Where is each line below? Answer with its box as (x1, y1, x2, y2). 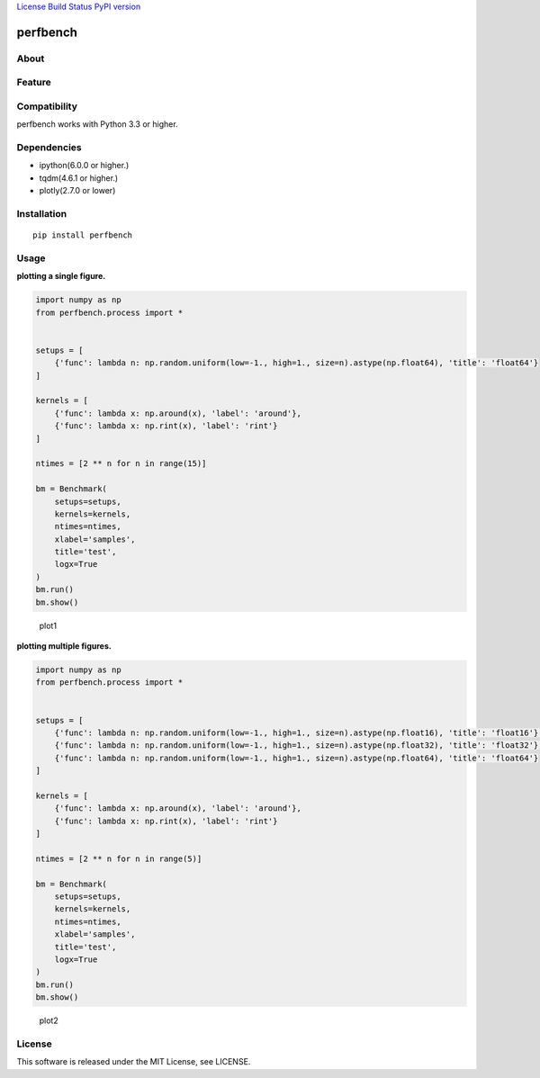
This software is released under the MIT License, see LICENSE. (16, 1056, 251, 1067)
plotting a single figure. (16, 271, 106, 282)
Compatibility (16, 100, 78, 112)
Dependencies (16, 141, 83, 154)
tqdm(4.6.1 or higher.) (39, 172, 119, 184)
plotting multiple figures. (16, 641, 112, 651)
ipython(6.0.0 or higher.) (39, 160, 130, 171)
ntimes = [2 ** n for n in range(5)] (35, 853, 202, 864)
